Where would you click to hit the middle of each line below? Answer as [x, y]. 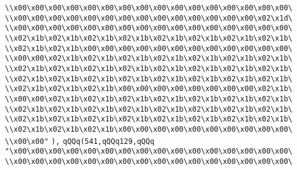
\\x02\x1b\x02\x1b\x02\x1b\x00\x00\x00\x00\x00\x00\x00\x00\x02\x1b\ [149, 89]
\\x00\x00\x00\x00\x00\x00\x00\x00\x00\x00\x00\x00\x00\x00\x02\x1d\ [149, 18]
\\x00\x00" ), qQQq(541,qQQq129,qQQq [80, 141]
